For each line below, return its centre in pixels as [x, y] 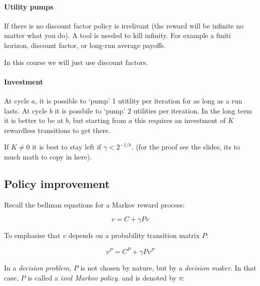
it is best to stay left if [67, 147]
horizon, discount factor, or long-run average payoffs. [85, 45]
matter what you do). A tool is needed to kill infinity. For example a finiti [117, 35]
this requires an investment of [180, 120]
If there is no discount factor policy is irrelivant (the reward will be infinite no [124, 25]
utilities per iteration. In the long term [193, 110]
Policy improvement [57, 183]
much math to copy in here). [48, 156]
